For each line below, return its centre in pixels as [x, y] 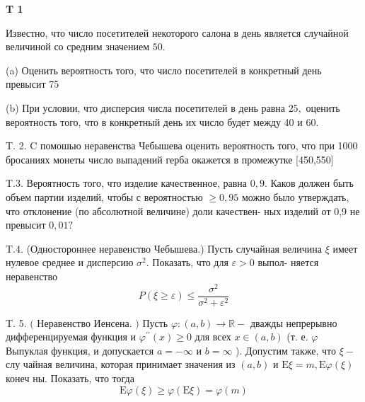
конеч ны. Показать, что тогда [70, 378]
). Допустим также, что [286, 350]
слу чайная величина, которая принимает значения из [121, 364]
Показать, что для [190, 262]
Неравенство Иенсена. [85, 322]
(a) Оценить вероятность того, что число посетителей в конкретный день [164, 70]
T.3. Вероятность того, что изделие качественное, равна [126, 183]
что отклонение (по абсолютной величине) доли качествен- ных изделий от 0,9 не [183, 211]
